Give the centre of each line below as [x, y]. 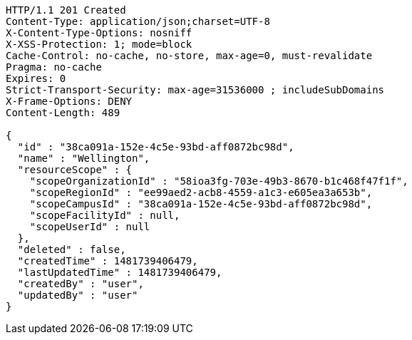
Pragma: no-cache [54, 67]
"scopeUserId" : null [90, 227]
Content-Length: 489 [63, 113]
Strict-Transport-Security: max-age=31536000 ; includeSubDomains [195, 90]
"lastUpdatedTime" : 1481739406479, [120, 272]
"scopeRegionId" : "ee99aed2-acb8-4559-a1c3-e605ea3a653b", [201, 192]
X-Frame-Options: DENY [69, 101]
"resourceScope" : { [75, 170]
